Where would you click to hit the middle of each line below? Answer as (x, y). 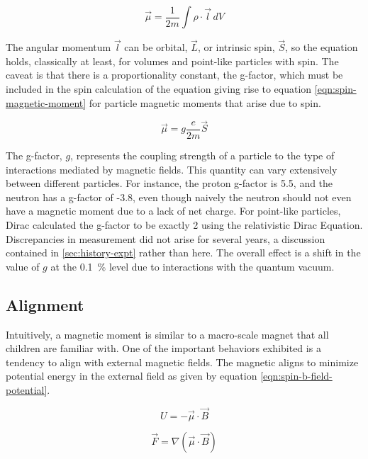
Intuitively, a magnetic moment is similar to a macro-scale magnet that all (167, 334)
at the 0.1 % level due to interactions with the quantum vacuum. (193, 266)
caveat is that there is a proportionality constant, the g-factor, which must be (174, 75)
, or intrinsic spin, (236, 47)
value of (23, 266)
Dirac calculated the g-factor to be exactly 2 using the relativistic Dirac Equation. (184, 224)
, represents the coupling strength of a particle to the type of (202, 155)
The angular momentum (58, 47)
